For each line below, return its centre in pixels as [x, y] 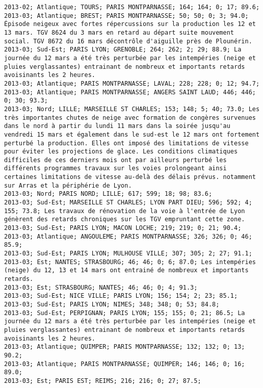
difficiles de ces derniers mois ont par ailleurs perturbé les [115, 160]
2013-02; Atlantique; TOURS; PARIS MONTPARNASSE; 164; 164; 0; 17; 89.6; [132, 7]
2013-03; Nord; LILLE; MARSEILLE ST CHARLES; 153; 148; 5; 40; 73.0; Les [132, 109]
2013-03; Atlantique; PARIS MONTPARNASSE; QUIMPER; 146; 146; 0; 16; [125, 364]
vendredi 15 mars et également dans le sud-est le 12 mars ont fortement [132, 134]
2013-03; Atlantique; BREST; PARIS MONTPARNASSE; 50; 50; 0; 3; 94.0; [126, 16]
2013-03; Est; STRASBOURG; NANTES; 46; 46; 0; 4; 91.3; [101, 287]
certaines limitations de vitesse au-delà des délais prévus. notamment [130, 177]
